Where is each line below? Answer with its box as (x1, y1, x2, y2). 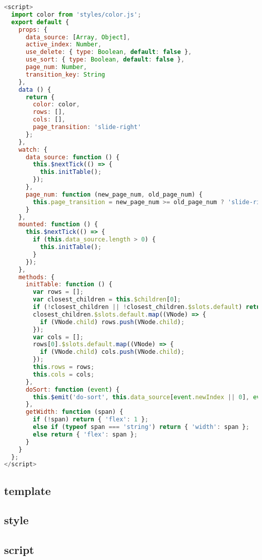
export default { (11, 18, 69, 26)
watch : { (18, 146, 47, 153)
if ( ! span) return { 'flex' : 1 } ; (33, 416, 149, 423)
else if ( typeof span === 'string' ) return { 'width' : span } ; (33, 423, 249, 430)
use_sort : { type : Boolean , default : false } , (25, 56, 185, 64)
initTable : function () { (25, 281, 112, 288)
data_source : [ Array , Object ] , (25, 33, 130, 41)
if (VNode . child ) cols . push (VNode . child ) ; (40, 348, 185, 356)
